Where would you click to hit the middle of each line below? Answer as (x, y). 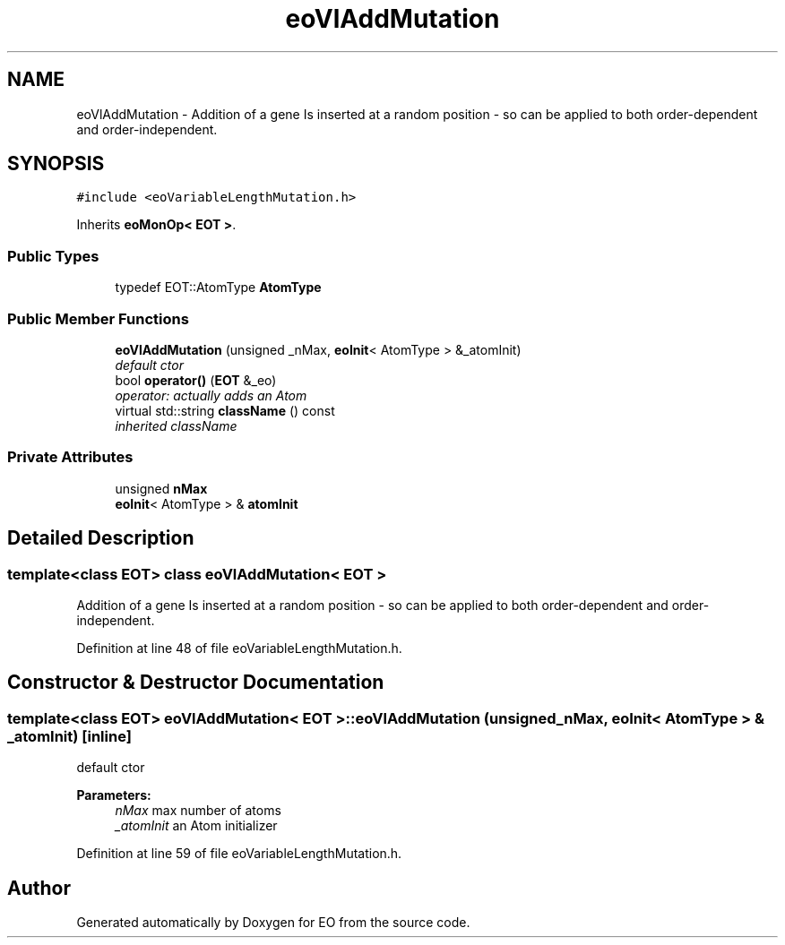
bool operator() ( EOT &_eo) (196, 380)
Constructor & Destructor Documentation (196, 683)
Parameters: (114, 795)
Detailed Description (101, 538)
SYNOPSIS (56, 164)
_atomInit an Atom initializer (196, 826)
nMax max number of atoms (198, 811)
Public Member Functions (98, 318)
